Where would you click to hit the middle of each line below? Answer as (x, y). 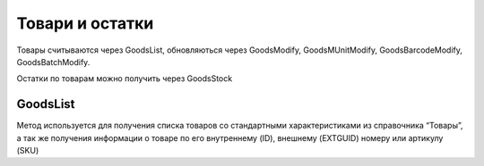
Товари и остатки (85, 23)
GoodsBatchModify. (53, 62)
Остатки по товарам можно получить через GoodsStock (125, 79)
